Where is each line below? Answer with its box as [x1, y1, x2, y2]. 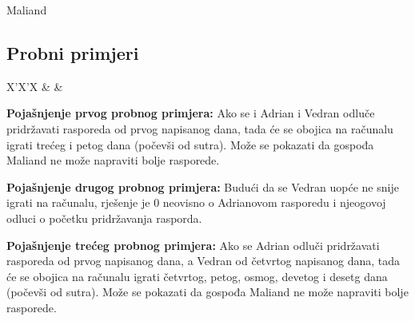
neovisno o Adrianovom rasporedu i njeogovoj [162, 194, 386, 211]
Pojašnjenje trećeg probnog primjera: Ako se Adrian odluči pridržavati [6, 236, 380, 253]
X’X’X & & [6, 77, 63, 94]
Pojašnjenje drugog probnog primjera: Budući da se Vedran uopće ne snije [6, 178, 399, 195]
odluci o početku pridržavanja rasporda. [6, 209, 202, 226]
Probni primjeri [6, 40, 139, 65]
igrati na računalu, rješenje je [6, 194, 150, 211]
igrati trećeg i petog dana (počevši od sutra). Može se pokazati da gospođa [6, 136, 374, 153]
